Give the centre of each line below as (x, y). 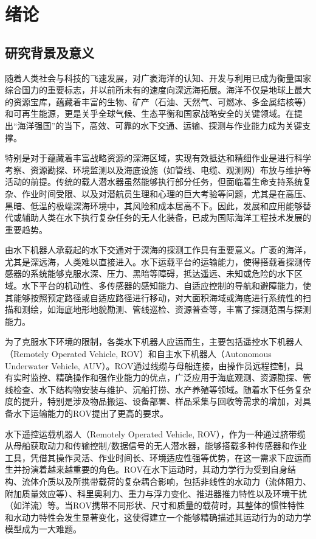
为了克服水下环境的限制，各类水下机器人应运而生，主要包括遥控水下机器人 (154, 342)
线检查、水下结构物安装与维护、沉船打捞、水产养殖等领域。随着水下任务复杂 (158, 389)
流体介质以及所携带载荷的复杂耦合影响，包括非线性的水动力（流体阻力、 (166, 481)
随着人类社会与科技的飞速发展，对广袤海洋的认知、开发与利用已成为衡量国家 (158, 78)
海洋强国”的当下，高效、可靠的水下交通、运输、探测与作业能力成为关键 (160, 125)
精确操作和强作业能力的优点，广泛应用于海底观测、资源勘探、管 (183, 377)
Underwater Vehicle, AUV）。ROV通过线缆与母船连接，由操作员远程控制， (150, 365)
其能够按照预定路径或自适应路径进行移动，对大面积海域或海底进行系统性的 (154, 297)
